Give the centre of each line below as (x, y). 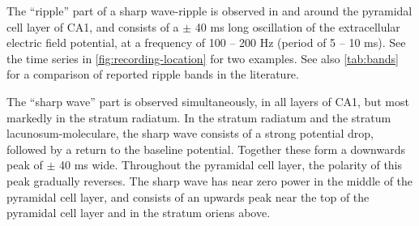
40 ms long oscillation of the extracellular (297, 26)
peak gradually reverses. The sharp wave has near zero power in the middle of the (210, 180)
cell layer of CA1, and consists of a (93, 26)
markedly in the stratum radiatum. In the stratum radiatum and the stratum (199, 117)
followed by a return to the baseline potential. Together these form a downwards (206, 149)
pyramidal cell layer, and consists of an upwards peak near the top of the (188, 196)
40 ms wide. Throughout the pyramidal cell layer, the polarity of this (231, 165)
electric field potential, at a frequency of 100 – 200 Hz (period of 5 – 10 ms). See (206, 43)
